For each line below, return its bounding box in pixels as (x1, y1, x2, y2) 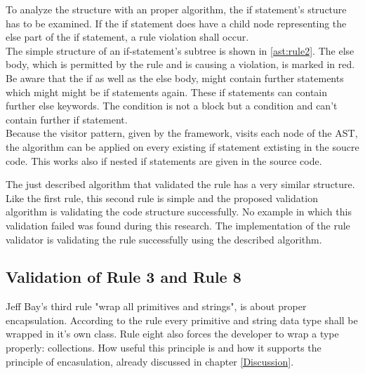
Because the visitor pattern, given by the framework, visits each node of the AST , (6, 126, 358, 140)
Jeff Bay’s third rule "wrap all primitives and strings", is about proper (6, 299, 307, 314)
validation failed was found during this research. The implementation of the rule (6, 218, 350, 232)
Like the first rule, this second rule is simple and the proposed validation (6, 190, 318, 205)
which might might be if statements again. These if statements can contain (6, 84, 328, 99)
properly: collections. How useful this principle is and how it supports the (6, 340, 321, 355)
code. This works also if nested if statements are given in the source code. (6, 153, 322, 168)
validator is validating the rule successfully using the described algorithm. (6, 232, 322, 246)
